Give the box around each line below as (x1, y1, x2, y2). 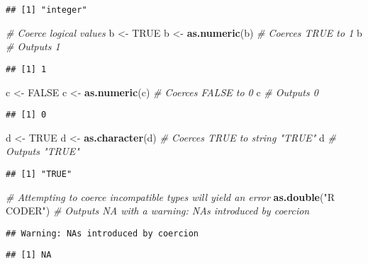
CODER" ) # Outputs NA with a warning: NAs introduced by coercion (6, 203, 310, 218)
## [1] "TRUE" (6, 168, 72, 179)
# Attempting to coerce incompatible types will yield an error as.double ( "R (6, 189, 335, 204)
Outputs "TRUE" (6, 144, 79, 159)
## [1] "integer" (6, 5, 87, 15)
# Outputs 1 (6, 39, 60, 54)
